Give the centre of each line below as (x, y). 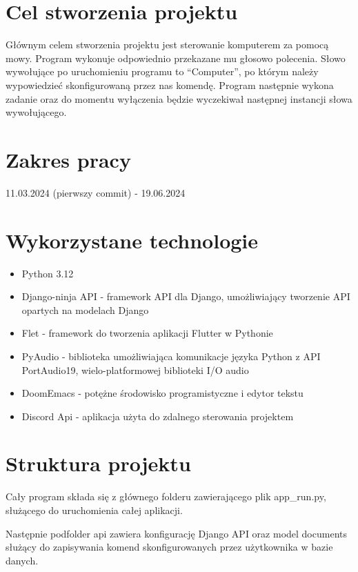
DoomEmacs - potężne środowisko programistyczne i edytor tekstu (162, 393)
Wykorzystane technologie (132, 240)
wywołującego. (36, 112)
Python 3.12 (48, 273)
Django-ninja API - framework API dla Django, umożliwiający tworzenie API (186, 296)
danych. (22, 560)
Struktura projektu (98, 463)
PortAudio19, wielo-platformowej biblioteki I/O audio (135, 369)
